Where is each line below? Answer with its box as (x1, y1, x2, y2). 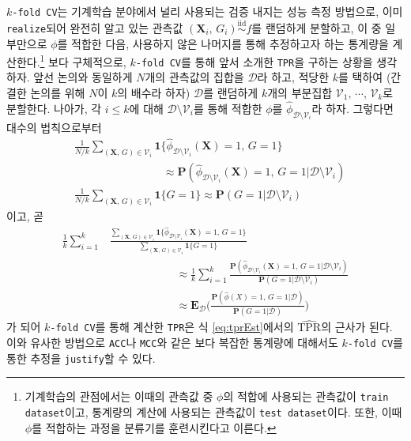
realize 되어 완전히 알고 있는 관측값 (6, 19, 183, 36)
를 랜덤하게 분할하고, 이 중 (251, 19, 382, 36)
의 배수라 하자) (117, 85, 190, 101)
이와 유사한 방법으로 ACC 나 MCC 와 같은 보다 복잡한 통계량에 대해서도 (6, 334, 338, 350)
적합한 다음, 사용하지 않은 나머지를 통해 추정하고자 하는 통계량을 (71, 35, 389, 51)
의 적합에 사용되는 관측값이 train (223, 388, 389, 405)
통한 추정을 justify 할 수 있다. (6, 349, 156, 366)
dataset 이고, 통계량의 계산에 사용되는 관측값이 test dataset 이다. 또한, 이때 (25, 403, 402, 420)
